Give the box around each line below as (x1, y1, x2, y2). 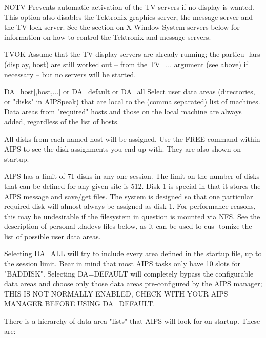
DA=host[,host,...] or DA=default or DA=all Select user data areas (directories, (4, 86, 255, 97)
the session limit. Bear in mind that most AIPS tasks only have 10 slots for (4, 258, 241, 269)
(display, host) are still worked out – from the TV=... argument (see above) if (4, 58, 248, 69)
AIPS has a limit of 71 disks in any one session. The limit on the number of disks (4, 171, 260, 181)
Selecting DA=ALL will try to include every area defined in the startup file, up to (4, 248, 262, 259)
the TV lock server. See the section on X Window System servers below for (4, 22, 240, 32)
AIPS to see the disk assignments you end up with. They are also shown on (4, 143, 241, 154)
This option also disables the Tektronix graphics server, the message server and (4, 11, 253, 22)
